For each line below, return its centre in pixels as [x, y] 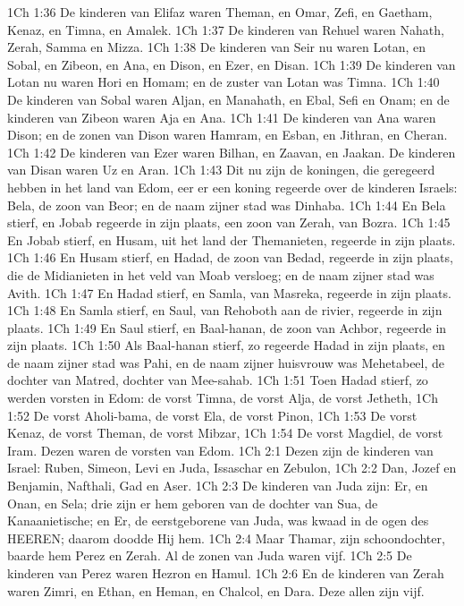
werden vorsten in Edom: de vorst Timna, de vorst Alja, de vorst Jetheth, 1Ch [223, 398]
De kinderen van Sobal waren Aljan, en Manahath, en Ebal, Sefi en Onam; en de [228, 99]
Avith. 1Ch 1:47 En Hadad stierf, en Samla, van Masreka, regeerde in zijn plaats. [229, 292]
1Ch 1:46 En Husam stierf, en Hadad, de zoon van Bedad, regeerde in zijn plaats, [230, 257]
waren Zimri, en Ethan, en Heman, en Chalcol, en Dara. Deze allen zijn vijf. [216, 590]
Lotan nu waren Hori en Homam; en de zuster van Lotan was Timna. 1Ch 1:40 [224, 82]
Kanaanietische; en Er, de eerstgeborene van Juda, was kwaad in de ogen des [218, 521]
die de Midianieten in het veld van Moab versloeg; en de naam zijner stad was [221, 274]
